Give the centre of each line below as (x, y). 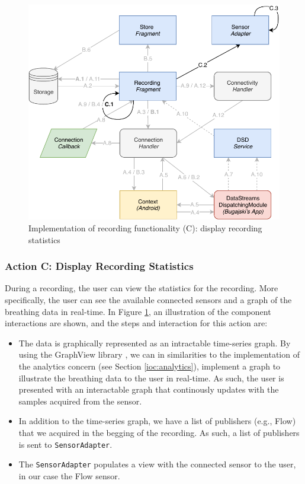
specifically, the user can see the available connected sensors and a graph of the (148, 300)
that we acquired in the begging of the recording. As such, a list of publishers (159, 432)
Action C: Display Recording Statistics (99, 266)
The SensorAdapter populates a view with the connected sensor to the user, (157, 464)
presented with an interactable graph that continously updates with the (149, 389)
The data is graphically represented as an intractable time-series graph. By (155, 343)
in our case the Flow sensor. (69, 475)
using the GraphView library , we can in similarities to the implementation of (159, 354)
